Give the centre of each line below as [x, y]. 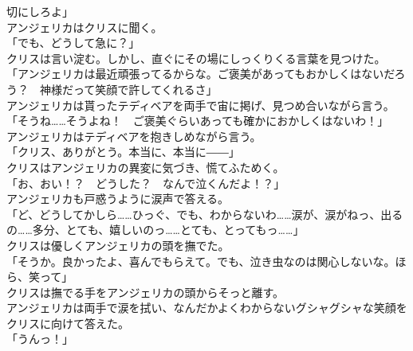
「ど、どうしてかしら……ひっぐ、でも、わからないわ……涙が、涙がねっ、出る [205, 214]
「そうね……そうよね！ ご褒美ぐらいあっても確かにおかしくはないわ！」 [198, 121]
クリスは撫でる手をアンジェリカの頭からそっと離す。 [146, 292]
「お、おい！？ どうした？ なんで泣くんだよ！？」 [146, 183]
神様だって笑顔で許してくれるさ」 [128, 89]
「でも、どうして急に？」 [73, 43]
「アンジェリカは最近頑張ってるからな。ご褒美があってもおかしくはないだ [201, 74]
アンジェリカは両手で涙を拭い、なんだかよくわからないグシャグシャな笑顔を [207, 308]
